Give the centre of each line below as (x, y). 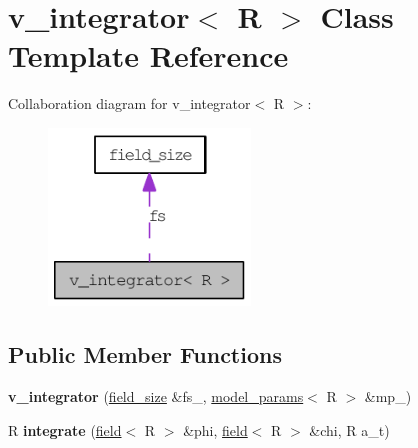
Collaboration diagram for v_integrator (129, 103)
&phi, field (215, 429)
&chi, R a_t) (349, 429)
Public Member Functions (145, 354)
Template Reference (148, 55)
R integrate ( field (65, 429)
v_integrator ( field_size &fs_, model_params (156, 396)
